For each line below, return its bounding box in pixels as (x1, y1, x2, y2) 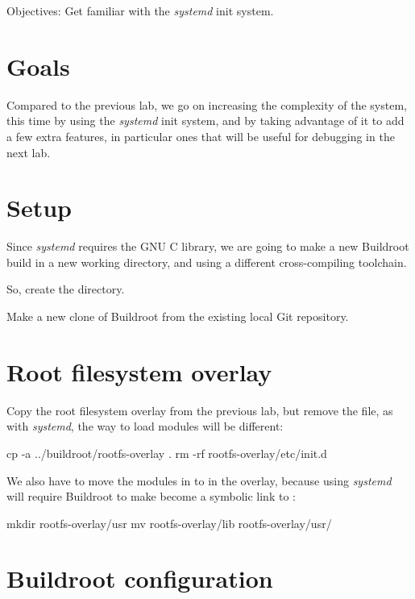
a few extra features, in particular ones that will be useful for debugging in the (6, 127, 395, 144)
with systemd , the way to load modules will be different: (6, 418, 284, 435)
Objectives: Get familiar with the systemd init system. (6, 2, 274, 19)
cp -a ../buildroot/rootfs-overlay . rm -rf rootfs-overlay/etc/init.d (6, 444, 327, 461)
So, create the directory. (6, 281, 125, 297)
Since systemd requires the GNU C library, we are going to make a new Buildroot (6, 238, 409, 255)
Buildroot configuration (6, 562, 273, 595)
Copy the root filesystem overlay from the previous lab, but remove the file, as (6, 401, 393, 418)
